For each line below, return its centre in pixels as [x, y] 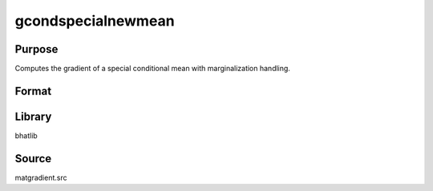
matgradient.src [41, 177]
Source [33, 159]
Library [33, 116]
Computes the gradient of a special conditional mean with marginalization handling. [152, 69]
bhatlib [26, 135]
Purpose [36, 49]
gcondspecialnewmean [95, 21]
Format [33, 91]
